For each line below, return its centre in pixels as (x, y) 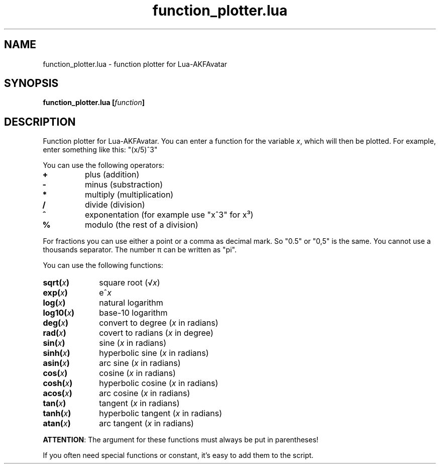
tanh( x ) (57, 413)
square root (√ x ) (130, 283)
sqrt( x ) (56, 283)
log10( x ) (59, 313)
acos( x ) (58, 393)
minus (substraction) (124, 185)
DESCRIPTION (40, 122)
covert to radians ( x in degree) (156, 333)
